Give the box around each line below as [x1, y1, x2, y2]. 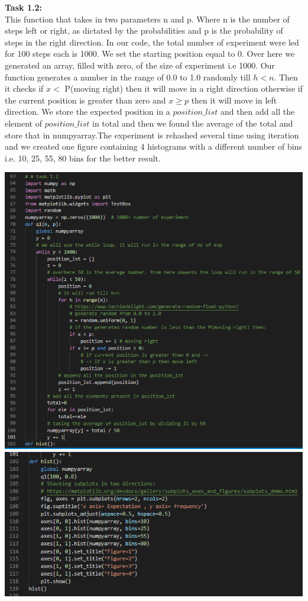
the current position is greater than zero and [5, 93, 166, 106]
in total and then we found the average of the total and [92, 117, 293, 129]
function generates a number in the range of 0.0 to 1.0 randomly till [5, 70, 251, 83]
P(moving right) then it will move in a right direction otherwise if [64, 82, 303, 95]
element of [5, 117, 42, 129]
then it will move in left [191, 93, 277, 106]
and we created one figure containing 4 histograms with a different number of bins [5, 140, 302, 153]
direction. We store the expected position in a [5, 105, 170, 118]
